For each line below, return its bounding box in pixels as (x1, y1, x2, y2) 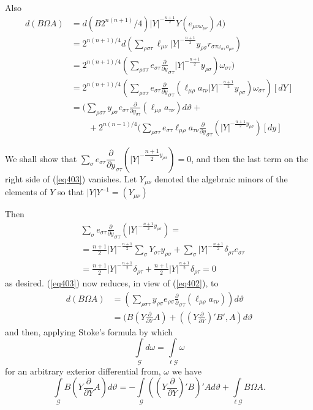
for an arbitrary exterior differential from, (5, 364, 161, 377)
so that (57, 185, 84, 198)
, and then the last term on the (191, 152, 308, 165)
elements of (5, 185, 47, 198)
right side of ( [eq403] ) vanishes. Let (5, 172, 137, 185)
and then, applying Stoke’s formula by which (5, 325, 173, 338)
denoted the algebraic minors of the (154, 172, 288, 185)
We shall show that (5, 152, 77, 165)
